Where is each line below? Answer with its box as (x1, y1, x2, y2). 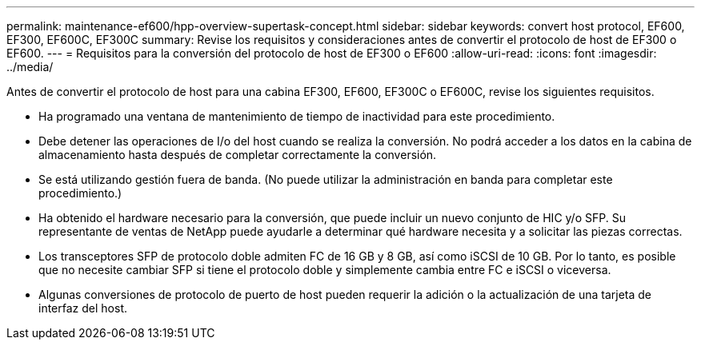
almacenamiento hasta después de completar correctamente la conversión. (38, 148, 437, 161)
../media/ (6, 60, 54, 74)
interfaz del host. (38, 301, 127, 315)
